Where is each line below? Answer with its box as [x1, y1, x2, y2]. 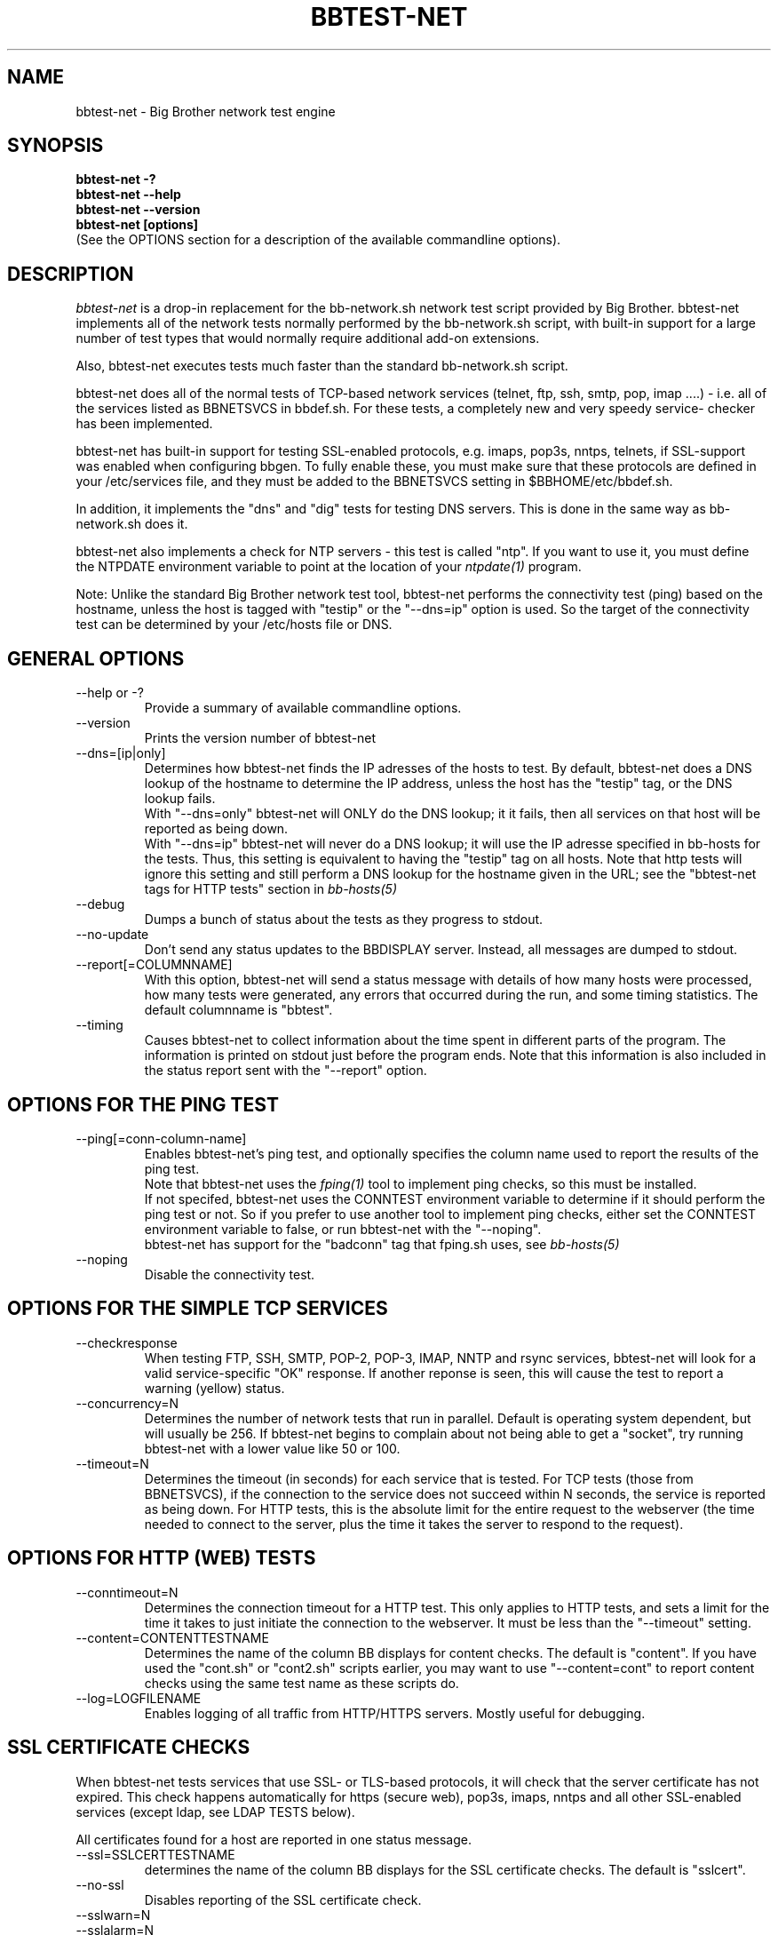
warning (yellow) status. [144, 1380, 285, 1396]
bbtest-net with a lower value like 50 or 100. [144, 1440, 401, 1456]
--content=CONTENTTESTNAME [75, 1629, 269, 1645]
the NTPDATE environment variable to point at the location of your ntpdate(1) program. [75, 559, 582, 575]
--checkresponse [75, 1334, 178, 1350]
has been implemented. [75, 416, 213, 432]
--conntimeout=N [75, 1584, 179, 1600]
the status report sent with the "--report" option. [144, 1063, 427, 1079]
